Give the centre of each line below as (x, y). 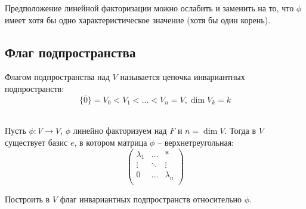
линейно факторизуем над (120, 130)
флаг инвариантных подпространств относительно (151, 199)
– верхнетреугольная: (196, 142)
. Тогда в (240, 130)
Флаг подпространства (70, 52)
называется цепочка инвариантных (183, 77)
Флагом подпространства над (57, 77)
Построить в (27, 199)
